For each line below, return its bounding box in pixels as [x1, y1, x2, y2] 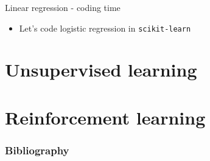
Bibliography [5, 142, 69, 157]
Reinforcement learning [5, 104, 206, 129]
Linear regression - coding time [5, 1, 121, 13]
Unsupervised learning [5, 57, 197, 82]
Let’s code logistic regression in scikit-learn [19, 21, 191, 34]
